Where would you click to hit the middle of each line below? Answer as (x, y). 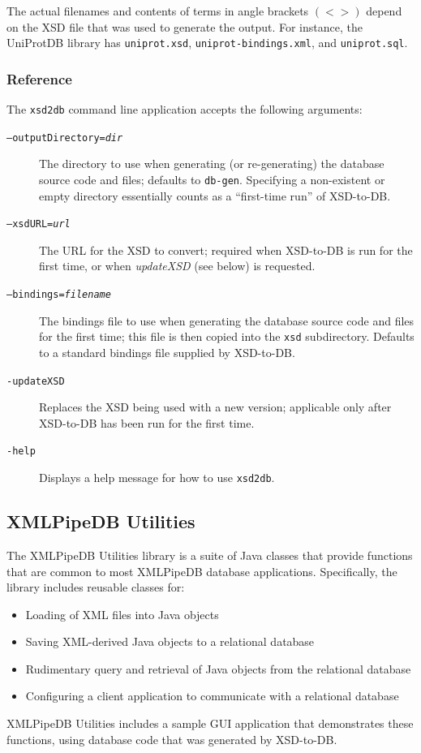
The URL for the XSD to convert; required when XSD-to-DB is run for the (226, 250)
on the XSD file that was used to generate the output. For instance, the (185, 26)
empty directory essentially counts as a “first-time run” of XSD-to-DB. (215, 195)
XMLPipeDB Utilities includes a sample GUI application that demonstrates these (210, 723)
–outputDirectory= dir (65, 138)
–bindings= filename (59, 295)
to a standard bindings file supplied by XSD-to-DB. (167, 352)
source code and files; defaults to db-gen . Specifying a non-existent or (212, 179)
